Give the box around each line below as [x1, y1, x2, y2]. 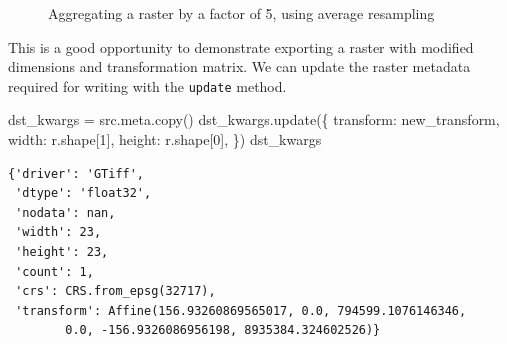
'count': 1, [15, 264, 94, 279]
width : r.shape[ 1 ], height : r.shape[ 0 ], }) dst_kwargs [8, 129, 322, 150]
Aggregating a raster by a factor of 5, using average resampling [48, 3, 435, 23]
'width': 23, [15, 225, 102, 240]
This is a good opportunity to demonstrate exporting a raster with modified [8, 36, 474, 57]
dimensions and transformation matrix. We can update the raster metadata [8, 56, 471, 77]
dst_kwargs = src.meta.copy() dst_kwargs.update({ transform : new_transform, [8, 109, 500, 130]
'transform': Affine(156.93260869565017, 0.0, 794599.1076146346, [15, 303, 467, 318]
